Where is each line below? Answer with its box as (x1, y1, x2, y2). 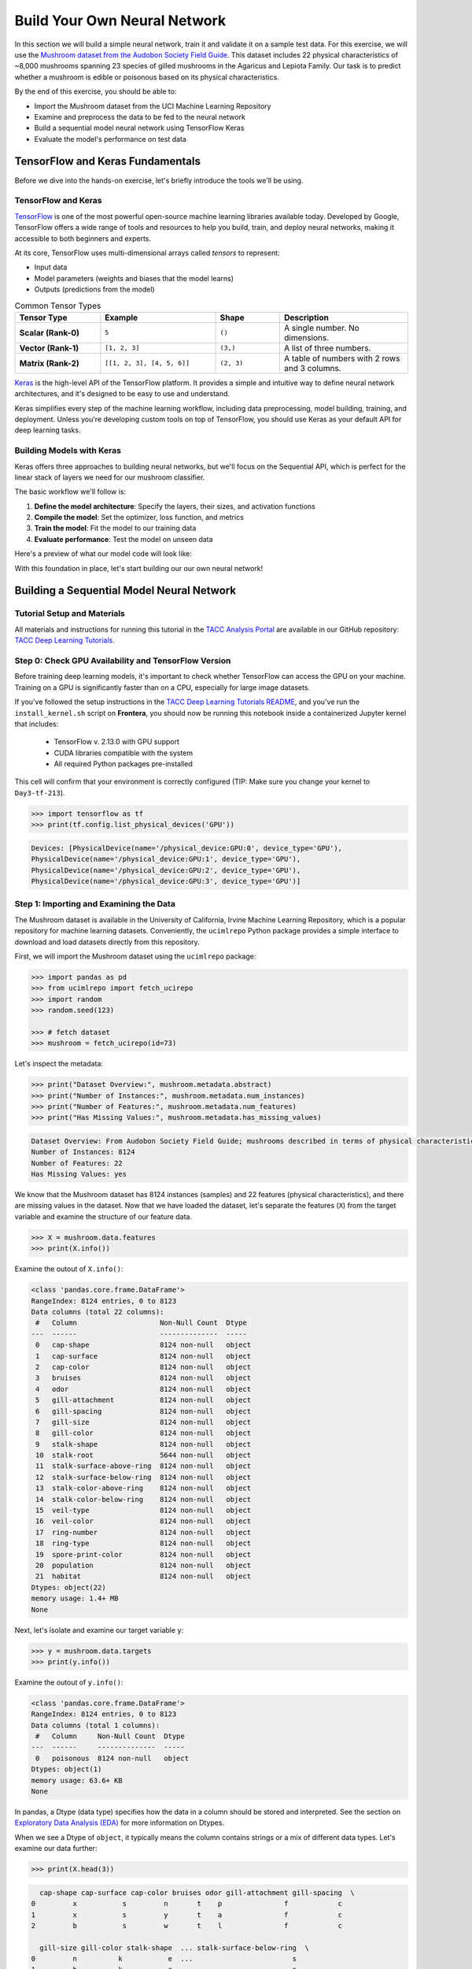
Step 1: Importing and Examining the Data (14, 899, 176, 910)
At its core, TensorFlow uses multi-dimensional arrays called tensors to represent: (14, 248, 280, 258)
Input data (34, 262, 68, 272)
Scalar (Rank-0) (19, 327, 80, 338)
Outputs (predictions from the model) (34, 284, 155, 295)
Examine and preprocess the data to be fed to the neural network (34, 112, 245, 121)
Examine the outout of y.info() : (14, 1678, 124, 1687)
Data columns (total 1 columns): (31, 1721, 160, 1730)
